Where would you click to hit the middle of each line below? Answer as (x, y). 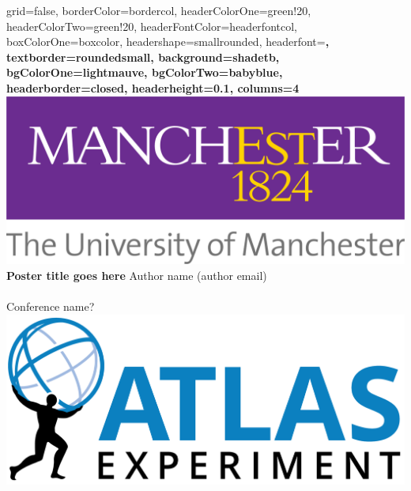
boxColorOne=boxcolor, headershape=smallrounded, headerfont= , (168, 42)
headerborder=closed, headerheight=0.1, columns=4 (153, 87)
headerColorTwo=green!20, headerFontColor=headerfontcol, (152, 26)
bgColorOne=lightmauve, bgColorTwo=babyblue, (145, 72)
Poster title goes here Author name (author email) (137, 275)
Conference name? (51, 306)
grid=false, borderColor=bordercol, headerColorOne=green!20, (159, 10)
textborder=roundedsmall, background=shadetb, (143, 57)
